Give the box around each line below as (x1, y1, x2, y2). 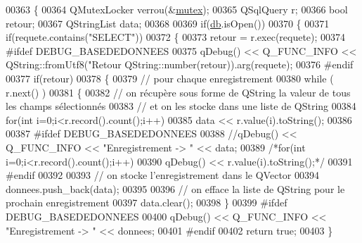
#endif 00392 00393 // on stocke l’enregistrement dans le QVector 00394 (6, 168, 319, 182)
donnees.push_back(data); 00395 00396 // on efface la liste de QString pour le (6, 181, 345, 196)
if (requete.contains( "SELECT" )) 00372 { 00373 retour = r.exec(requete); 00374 (6, 30, 346, 44)
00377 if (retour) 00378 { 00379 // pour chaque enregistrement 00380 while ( (6, 70, 334, 85)
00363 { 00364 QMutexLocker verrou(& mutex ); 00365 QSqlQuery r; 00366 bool (6, 2, 348, 16)
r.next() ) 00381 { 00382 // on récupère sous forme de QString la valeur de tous (6, 85, 351, 99)
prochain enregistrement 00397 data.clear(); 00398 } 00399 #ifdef (6, 195, 287, 210)
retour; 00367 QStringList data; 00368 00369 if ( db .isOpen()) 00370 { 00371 (6, 15, 330, 30)
